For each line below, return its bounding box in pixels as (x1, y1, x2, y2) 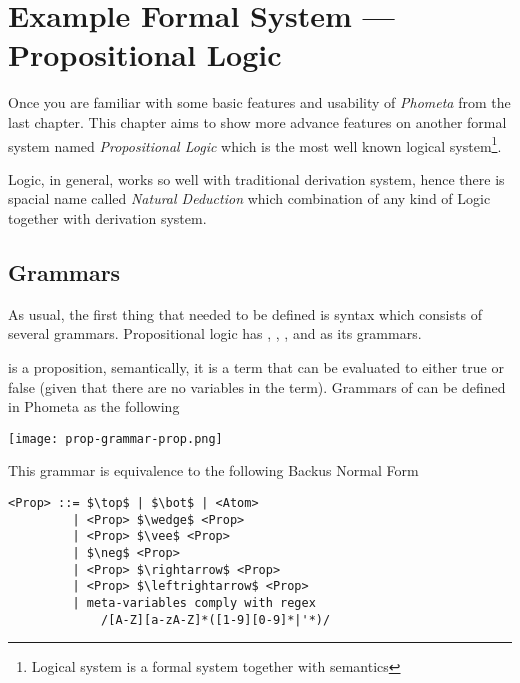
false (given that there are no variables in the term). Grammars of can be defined (8, 376, 506, 397)
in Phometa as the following (8, 396, 180, 417)
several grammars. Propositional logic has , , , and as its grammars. (8, 323, 422, 344)
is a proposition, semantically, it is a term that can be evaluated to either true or (8, 356, 504, 377)
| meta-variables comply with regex (72, 595, 316, 610)
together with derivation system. (8, 207, 207, 228)
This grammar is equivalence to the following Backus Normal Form (8, 460, 419, 481)
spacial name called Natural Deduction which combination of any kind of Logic (8, 188, 491, 209)
